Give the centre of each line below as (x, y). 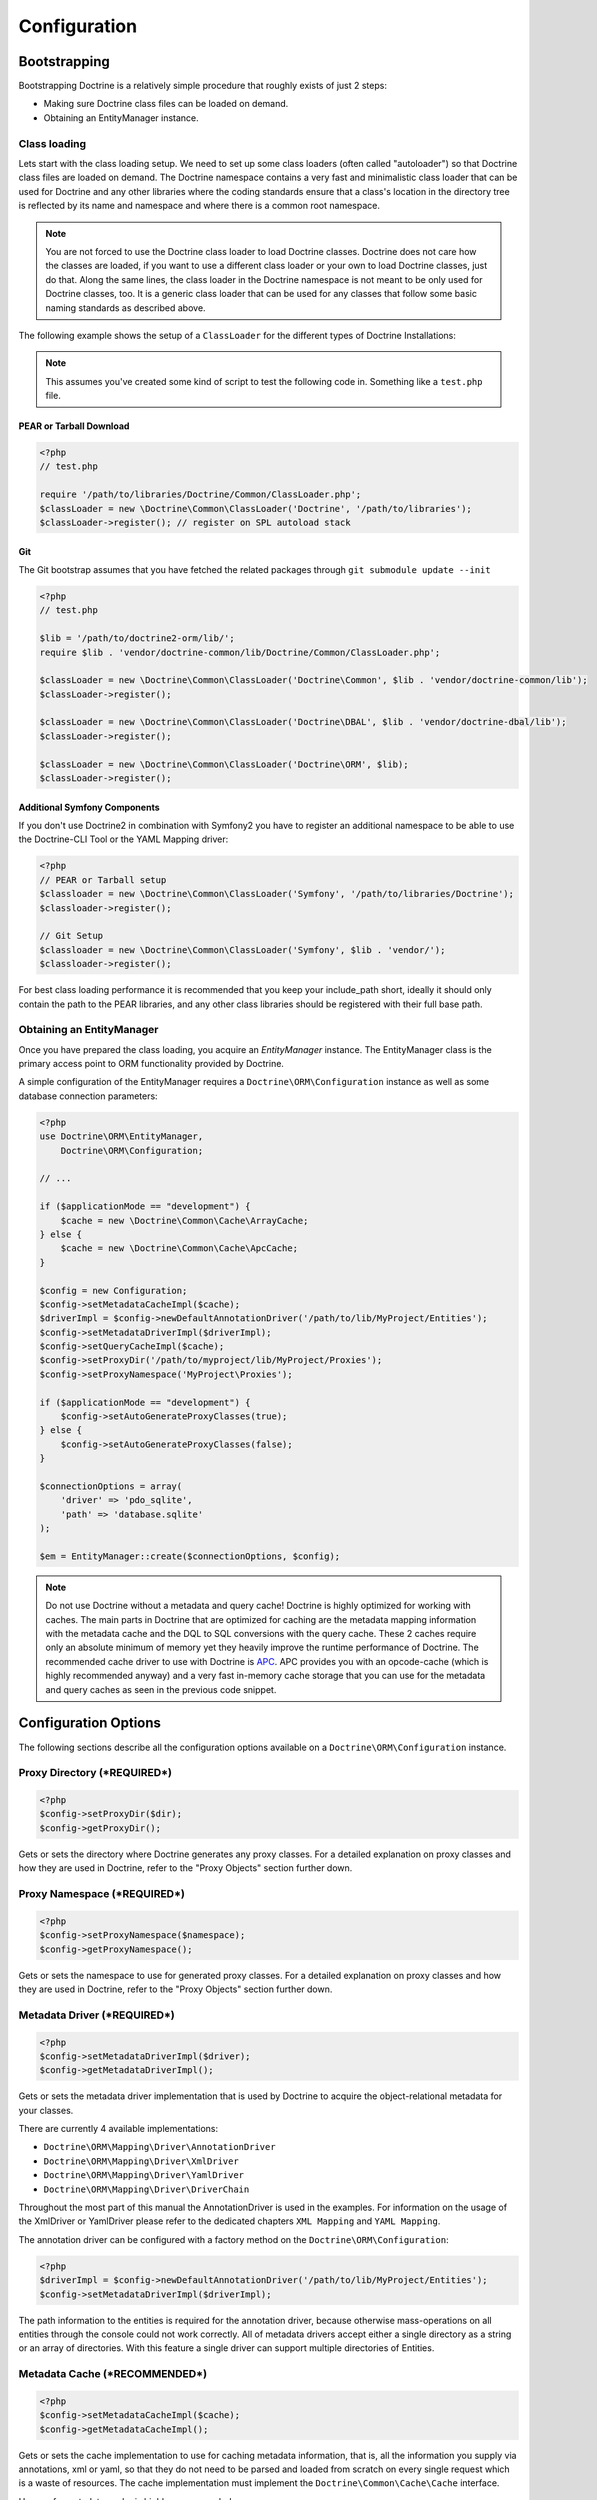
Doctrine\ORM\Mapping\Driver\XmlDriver (141, 2161)
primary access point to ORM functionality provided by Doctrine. (151, 1064)
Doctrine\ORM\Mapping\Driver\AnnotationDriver (159, 2147)
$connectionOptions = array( (111, 1486)
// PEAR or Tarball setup (103, 879)
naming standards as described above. (125, 307)
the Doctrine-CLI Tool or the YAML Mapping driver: (123, 839)
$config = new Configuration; (113, 1290)
